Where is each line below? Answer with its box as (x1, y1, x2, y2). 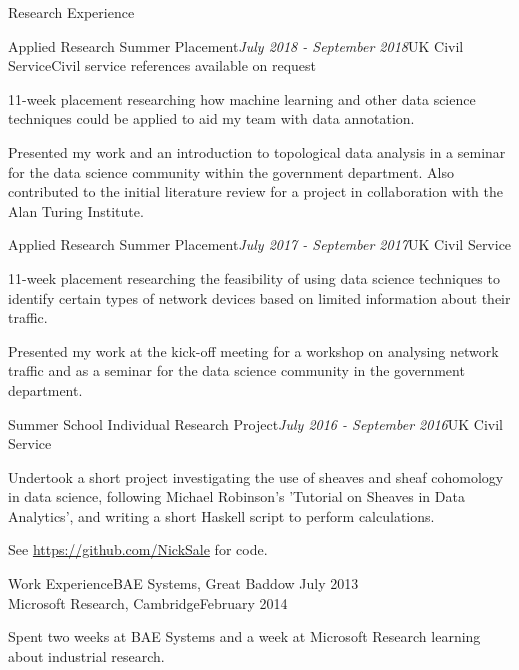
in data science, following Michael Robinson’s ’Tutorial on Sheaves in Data (8, 486, 465, 507)
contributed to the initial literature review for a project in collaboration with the (8, 181, 503, 202)
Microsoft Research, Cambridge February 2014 (8, 592, 288, 613)
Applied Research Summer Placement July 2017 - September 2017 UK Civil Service (8, 234, 512, 255)
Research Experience (8, 2, 135, 22)
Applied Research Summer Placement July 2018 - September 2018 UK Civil (8, 35, 464, 56)
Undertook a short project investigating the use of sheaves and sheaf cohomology (8, 466, 504, 487)
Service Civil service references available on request (8, 55, 317, 76)
